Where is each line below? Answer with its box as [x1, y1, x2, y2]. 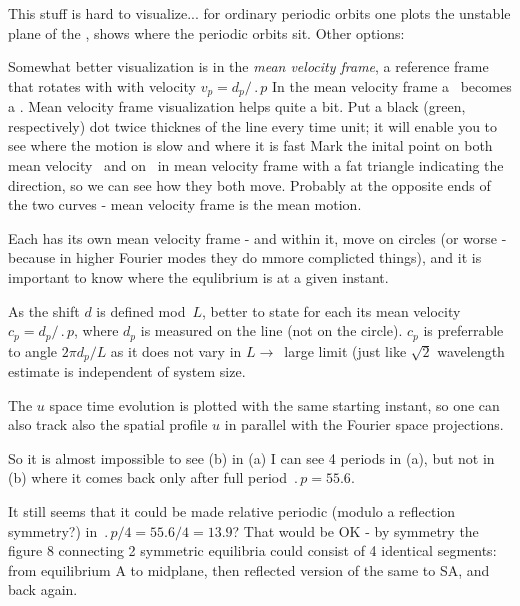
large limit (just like [284, 340, 407, 361]
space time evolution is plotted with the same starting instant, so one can [49, 394, 500, 415]
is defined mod [96, 300, 186, 321]
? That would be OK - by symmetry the [232, 520, 479, 541]
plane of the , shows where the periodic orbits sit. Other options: [8, 22, 405, 43]
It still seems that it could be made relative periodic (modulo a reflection [8, 501, 456, 522]
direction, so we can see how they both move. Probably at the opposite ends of [8, 174, 491, 195]
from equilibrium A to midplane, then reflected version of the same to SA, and [8, 559, 490, 580]
